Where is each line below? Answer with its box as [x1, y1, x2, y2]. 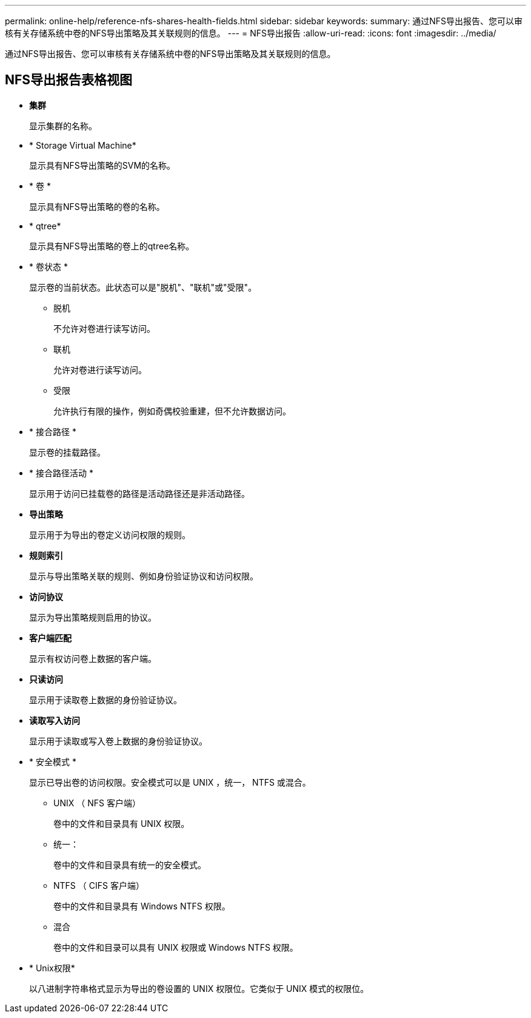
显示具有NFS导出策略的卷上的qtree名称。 [29, 240, 195, 251]
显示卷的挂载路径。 [29, 447, 105, 457]
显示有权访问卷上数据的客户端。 [29, 653, 156, 664]
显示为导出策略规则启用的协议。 [29, 612, 156, 622]
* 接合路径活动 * [29, 467, 93, 478]
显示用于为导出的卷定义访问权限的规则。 [29, 529, 190, 540]
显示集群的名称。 [29, 120, 97, 131]
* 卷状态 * [29, 261, 68, 272]
